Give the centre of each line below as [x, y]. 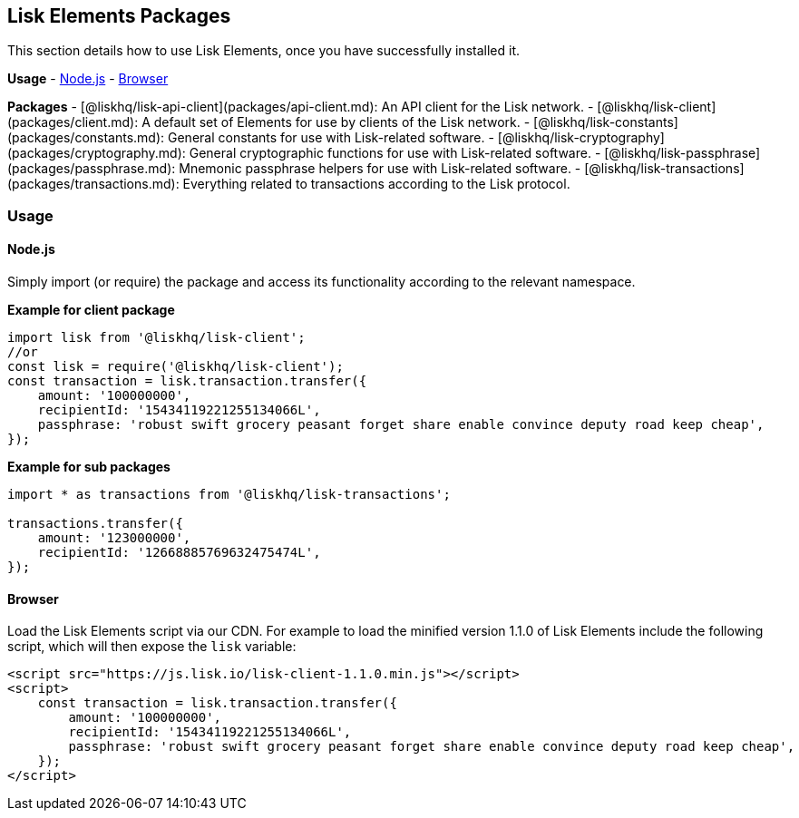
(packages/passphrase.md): [92, 169]
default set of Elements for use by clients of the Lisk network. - [342, 122]
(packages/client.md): [73, 122]
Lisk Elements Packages [119, 16]
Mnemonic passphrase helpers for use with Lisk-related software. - [380, 169]
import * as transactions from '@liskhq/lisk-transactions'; [229, 495]
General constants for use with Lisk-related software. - [331, 138]
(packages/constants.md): [86, 138]
